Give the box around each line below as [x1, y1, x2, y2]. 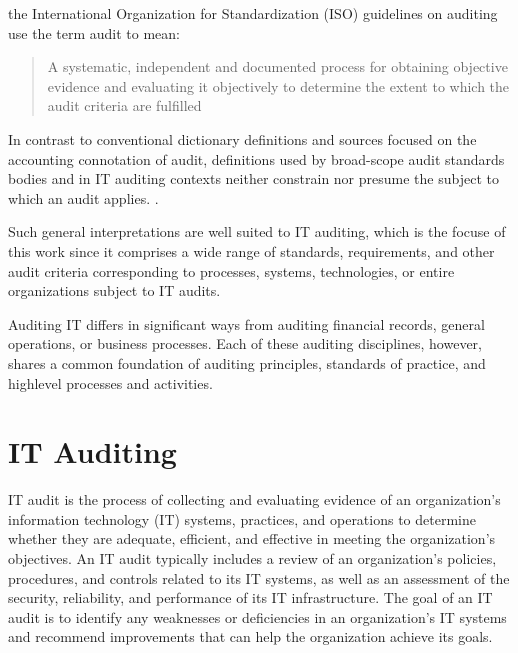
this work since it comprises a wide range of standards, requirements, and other [8, 240, 495, 261]
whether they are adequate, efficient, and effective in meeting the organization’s [8, 528, 496, 549]
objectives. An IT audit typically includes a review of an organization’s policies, [8, 548, 497, 568]
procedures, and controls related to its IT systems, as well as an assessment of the [8, 567, 510, 588]
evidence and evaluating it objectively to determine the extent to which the [47, 75, 510, 96]
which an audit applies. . [8, 187, 159, 208]
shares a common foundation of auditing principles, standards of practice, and [8, 352, 486, 373]
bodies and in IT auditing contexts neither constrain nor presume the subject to [8, 168, 499, 189]
